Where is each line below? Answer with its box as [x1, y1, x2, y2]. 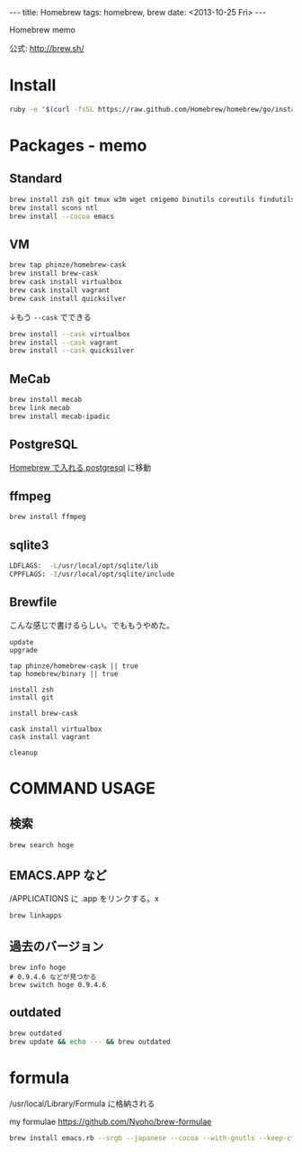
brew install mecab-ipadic [9, 412, 111, 421]
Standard [9, 171, 63, 187]
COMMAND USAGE [9, 778, 155, 799]
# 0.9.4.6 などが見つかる [9, 972, 97, 982]
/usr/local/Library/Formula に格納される [9, 1098, 155, 1110]
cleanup [9, 748, 39, 757]
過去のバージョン [9, 938, 104, 954]
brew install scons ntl [9, 203, 99, 213]
